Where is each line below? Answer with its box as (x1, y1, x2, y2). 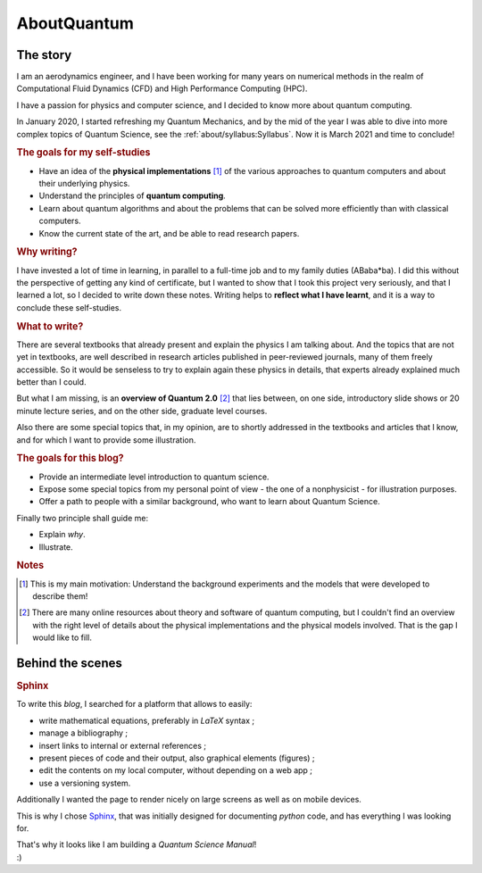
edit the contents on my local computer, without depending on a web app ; (38, 765, 312, 776)
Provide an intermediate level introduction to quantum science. (38, 471, 270, 482)
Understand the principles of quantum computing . (38, 190, 227, 201)
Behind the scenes (16, 656, 122, 671)
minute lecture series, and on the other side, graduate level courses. (16, 405, 268, 416)
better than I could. (16, 377, 87, 387)
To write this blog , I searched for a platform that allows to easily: (16, 699, 253, 710)
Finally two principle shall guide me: (16, 512, 149, 523)
